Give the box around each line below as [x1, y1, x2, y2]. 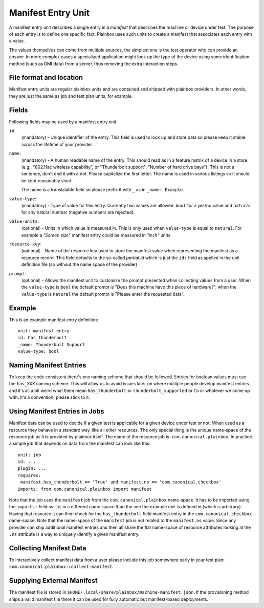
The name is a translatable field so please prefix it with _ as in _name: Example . [21, 187, 184, 193]
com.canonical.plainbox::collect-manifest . [9, 564, 114, 569]
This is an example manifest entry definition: [9, 317, 99, 323]
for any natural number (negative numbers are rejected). [21, 209, 135, 215]
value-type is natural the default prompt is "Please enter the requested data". [21, 291, 185, 297]
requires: [18, 472, 41, 478]
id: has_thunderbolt [18, 335, 67, 341]
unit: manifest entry [18, 328, 69, 333]
